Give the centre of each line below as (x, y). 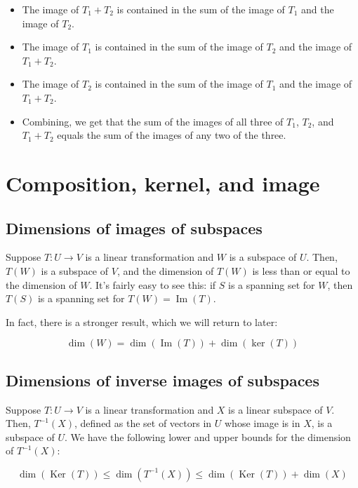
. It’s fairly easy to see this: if (153, 284)
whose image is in (262, 423)
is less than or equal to (301, 270)
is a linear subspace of (276, 409)
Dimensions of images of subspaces (134, 228)
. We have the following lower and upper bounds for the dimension (208, 436)
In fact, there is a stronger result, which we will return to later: (142, 321)
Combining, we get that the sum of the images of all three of (153, 121)
